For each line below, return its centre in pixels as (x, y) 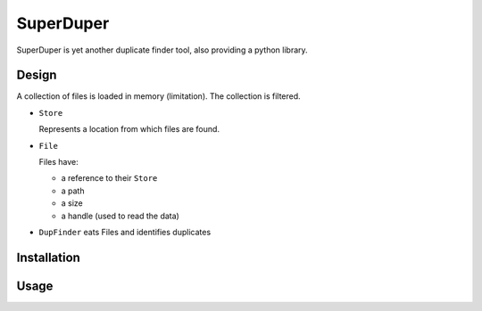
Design (37, 75)
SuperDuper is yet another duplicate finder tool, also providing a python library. (162, 50)
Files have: (59, 162)
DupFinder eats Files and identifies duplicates (125, 232)
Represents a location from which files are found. (129, 129)
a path (73, 191)
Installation (48, 257)
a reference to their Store (109, 178)
